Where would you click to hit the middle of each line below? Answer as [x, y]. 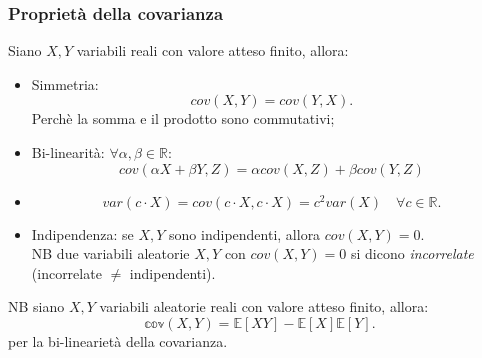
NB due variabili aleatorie [110, 253]
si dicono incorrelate [412, 253]
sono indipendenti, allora [245, 233]
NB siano [36, 306]
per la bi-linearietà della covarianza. [118, 340]
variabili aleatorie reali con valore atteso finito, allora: [264, 306]
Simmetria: [65, 83]
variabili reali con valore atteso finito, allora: [212, 50]
